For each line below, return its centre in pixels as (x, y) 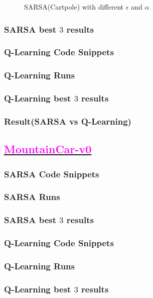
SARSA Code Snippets (52, 174)
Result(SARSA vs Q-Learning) (68, 121)
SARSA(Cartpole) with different (74, 7)
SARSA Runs (32, 197)
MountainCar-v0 (48, 149)
